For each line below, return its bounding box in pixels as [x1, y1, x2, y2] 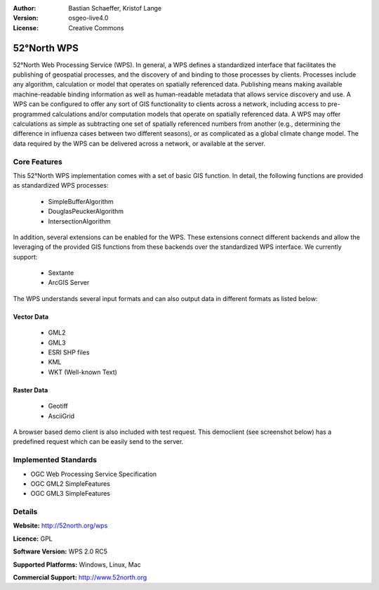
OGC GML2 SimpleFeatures [30, 479, 110, 488]
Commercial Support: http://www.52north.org [13, 573, 147, 582]
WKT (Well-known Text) [48, 368, 117, 376]
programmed [13, 110, 51, 118]
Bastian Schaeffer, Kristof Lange [68, 4, 162, 12]
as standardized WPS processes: [13, 181, 109, 190]
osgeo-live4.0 [68, 14, 109, 23]
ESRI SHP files [48, 348, 90, 357]
